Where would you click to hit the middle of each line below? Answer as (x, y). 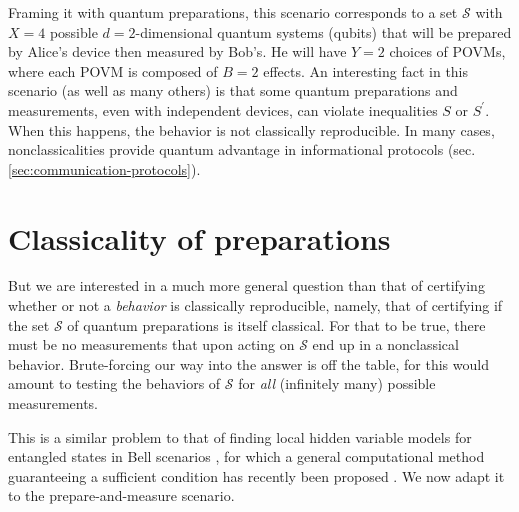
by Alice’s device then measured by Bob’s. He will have (177, 51)
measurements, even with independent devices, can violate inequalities (223, 109)
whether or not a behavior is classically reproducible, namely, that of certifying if (255, 305)
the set (29, 324)
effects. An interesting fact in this (366, 70)
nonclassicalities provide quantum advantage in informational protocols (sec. (242, 149)
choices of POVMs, (447, 51)
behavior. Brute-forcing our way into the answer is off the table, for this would (248, 363)
